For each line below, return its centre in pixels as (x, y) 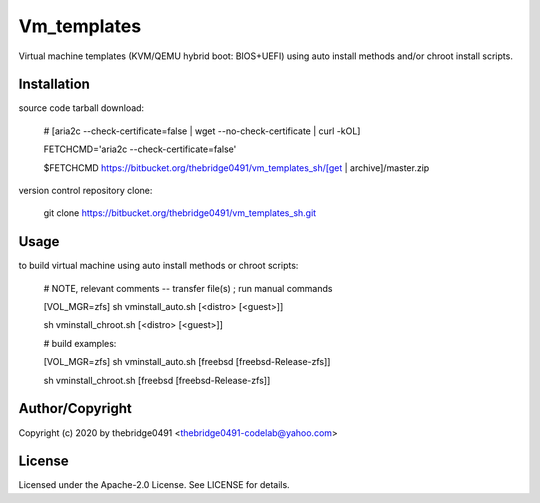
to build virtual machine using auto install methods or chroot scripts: (158, 266)
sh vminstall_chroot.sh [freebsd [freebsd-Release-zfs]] (157, 380)
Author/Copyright (75, 408)
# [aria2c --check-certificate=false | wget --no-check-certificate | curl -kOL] (202, 131)
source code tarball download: (81, 108)
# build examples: (80, 343)
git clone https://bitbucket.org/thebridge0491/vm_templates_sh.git (180, 213)
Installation (54, 84)
